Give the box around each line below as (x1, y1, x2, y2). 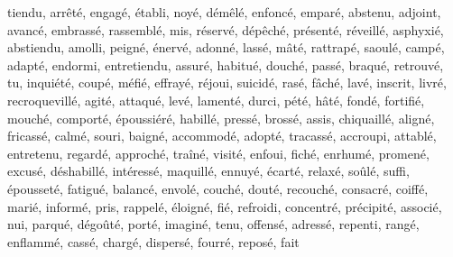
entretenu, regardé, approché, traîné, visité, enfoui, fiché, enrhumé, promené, (7, 143, 430, 162)
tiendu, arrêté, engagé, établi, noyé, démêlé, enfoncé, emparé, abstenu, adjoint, (7, 3, 441, 21)
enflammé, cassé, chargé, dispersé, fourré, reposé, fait (7, 232, 300, 251)
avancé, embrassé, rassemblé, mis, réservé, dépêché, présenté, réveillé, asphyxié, (7, 20, 444, 39)
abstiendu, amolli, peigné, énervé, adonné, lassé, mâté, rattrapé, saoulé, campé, (7, 38, 445, 57)
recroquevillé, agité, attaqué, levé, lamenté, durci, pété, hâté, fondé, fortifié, (7, 90, 425, 109)
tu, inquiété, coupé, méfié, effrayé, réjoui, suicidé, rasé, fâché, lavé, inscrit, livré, (7, 73, 447, 92)
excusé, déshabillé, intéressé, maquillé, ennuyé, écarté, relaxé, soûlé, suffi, (7, 161, 410, 180)
